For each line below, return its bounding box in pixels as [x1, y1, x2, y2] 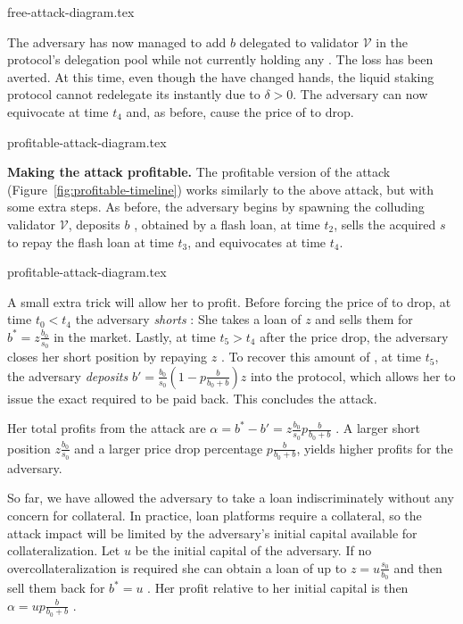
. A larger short [335, 419, 420, 437]
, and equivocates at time [187, 232, 327, 251]
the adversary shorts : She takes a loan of [75, 310, 302, 329]
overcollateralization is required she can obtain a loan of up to [7, 558, 347, 577]
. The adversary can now [293, 85, 428, 104]
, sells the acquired [334, 214, 436, 233]
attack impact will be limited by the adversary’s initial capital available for [7, 523, 418, 542]
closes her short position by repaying [7, 347, 208, 366]
